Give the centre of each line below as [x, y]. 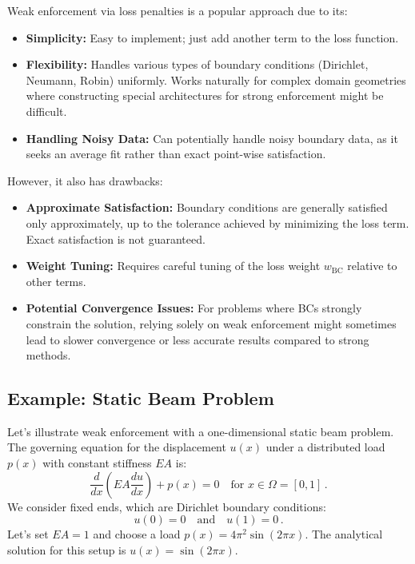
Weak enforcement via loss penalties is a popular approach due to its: [178, 10]
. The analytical [344, 534]
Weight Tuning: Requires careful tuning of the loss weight [173, 266]
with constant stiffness [97, 463]
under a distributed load [325, 447]
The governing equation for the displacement [117, 447]
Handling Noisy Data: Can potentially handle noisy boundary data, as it [212, 138]
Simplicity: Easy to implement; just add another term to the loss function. [212, 37]
